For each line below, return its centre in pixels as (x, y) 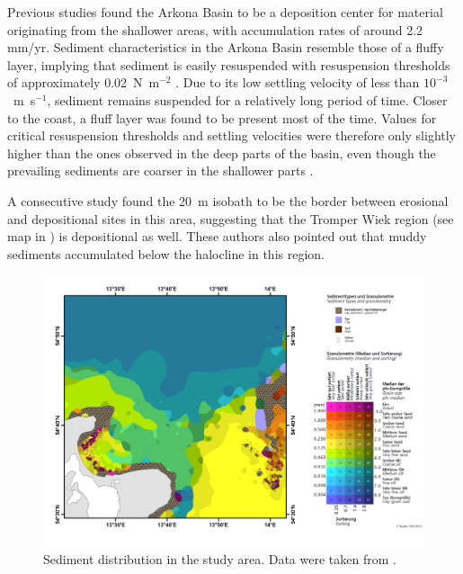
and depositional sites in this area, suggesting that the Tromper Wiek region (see (231, 218)
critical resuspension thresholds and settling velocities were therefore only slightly (232, 135)
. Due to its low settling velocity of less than (298, 82)
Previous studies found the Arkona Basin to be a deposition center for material (225, 12)
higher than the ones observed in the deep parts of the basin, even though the (222, 152)
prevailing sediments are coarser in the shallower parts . (160, 170)
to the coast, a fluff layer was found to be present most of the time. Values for (222, 117)
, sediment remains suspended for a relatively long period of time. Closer (247, 99)
